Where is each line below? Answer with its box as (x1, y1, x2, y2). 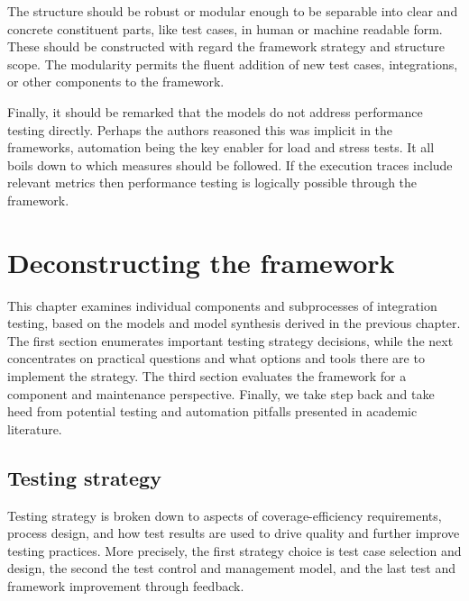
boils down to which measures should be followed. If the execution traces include (7, 155, 453, 174)
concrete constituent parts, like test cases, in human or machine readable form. (7, 19, 443, 38)
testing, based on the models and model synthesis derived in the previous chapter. (7, 314, 461, 332)
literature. (7, 419, 62, 438)
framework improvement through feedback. (7, 576, 244, 595)
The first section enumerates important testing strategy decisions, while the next (7, 331, 454, 350)
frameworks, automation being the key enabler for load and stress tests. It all (7, 138, 435, 157)
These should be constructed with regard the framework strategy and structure (7, 37, 445, 56)
